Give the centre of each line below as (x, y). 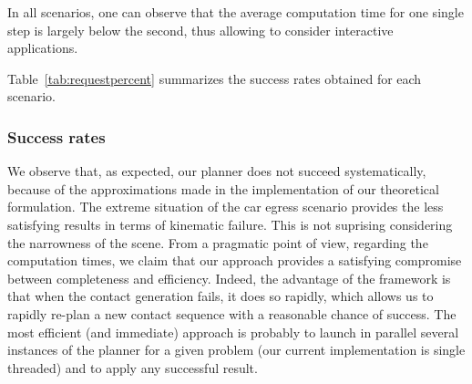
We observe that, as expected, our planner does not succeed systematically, (217, 171)
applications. (43, 48)
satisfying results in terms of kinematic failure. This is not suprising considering (230, 224)
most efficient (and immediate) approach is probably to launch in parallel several (233, 332)
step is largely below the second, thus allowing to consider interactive (200, 30)
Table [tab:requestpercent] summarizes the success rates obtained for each (215, 78)
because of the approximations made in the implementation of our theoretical (223, 188)
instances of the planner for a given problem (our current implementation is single (236, 350)
